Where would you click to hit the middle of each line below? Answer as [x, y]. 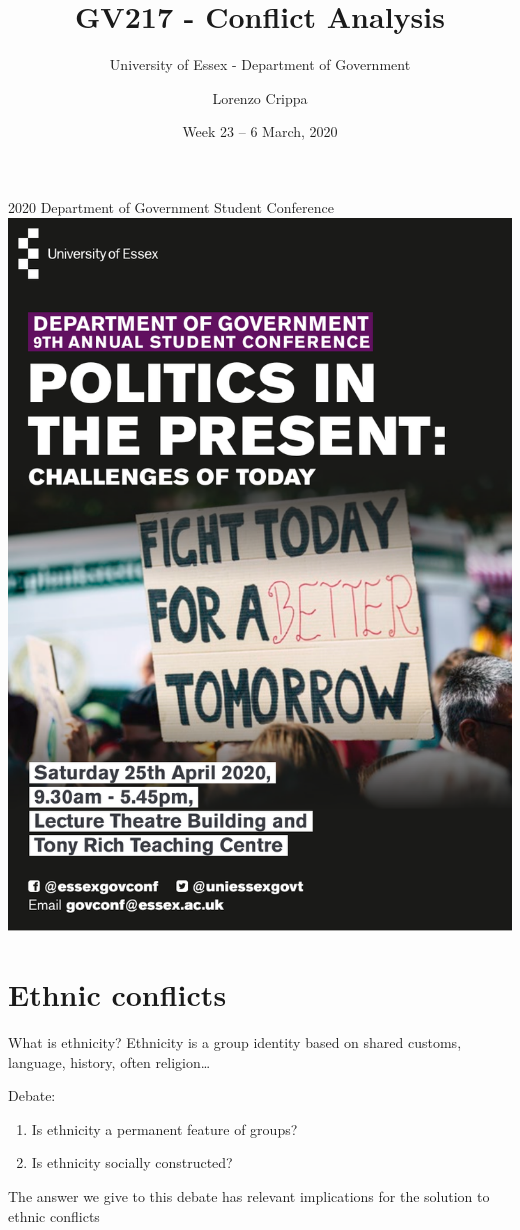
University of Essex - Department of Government [260, 64]
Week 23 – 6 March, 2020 [260, 131]
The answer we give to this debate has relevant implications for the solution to [249, 1196]
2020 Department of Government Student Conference [171, 206]
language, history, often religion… [109, 1061]
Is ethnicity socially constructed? [132, 1162]
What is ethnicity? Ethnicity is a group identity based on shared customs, [235, 1042]
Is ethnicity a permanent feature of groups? [164, 1128]
